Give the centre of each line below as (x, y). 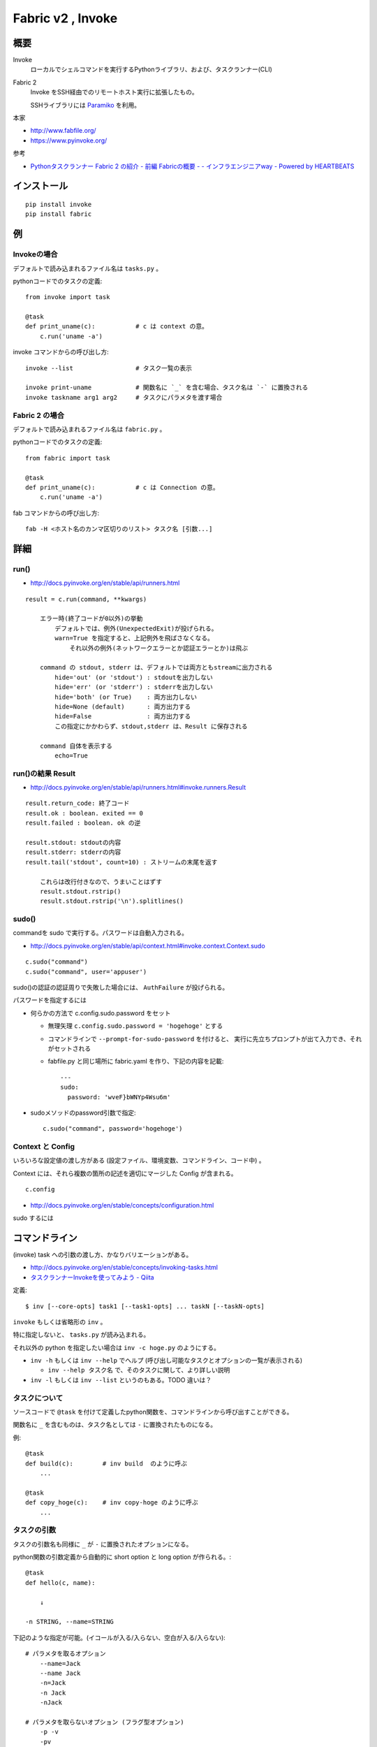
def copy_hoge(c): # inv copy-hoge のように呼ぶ (112, 1503)
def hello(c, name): (60, 1582)
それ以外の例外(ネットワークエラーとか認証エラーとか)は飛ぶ (159, 648)
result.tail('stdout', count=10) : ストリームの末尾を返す (121, 862)
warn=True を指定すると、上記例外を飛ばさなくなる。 (134, 638)
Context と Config (44, 1147)
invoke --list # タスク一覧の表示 (109, 368)
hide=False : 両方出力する (123, 717)
